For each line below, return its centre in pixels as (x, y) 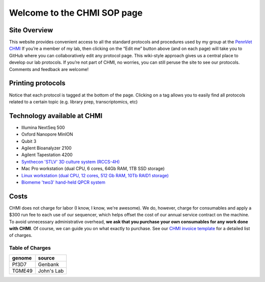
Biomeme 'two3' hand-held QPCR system (63, 182)
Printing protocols (37, 83)
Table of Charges (30, 248)
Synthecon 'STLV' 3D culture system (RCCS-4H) (71, 162)
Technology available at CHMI (56, 116)
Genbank (49, 264)
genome (22, 258)
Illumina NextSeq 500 (43, 127)
